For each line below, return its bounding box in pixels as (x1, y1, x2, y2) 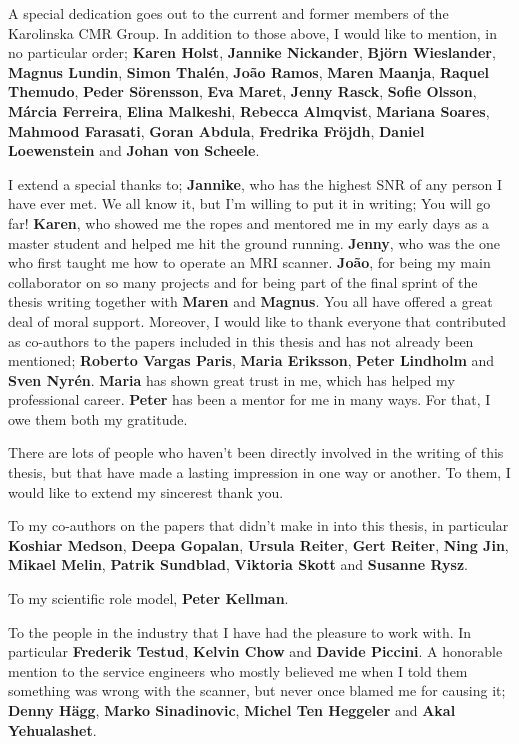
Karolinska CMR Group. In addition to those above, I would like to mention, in (8, 22, 498, 43)
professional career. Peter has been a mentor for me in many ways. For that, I (8, 389, 491, 410)
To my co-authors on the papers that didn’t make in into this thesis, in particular (8, 515, 509, 536)
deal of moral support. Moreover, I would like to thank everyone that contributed (8, 310, 507, 331)
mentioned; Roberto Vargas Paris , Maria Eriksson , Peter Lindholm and (8, 350, 495, 371)
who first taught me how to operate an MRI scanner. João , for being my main (8, 252, 491, 273)
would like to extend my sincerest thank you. (8, 481, 284, 502)
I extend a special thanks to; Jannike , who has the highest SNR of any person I (8, 173, 502, 194)
